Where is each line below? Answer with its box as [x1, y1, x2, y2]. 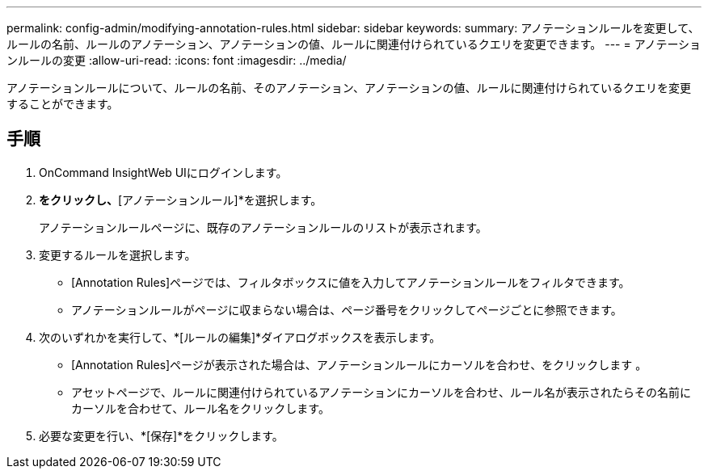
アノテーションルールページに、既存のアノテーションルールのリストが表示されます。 [39, 220, 487, 234]
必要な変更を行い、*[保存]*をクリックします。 [39, 428, 284, 443]
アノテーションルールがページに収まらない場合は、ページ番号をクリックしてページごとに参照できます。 [71, 302, 622, 317]
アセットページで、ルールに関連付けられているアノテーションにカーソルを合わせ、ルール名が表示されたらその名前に [71, 385, 691, 399]
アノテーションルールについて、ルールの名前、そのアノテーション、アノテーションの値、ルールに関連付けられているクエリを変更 [6, 81, 691, 95]
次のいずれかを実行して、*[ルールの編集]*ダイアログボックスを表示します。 [39, 330, 441, 344]
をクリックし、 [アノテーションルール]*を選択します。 [39, 192, 322, 207]
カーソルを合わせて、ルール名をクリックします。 [71, 401, 330, 415]
